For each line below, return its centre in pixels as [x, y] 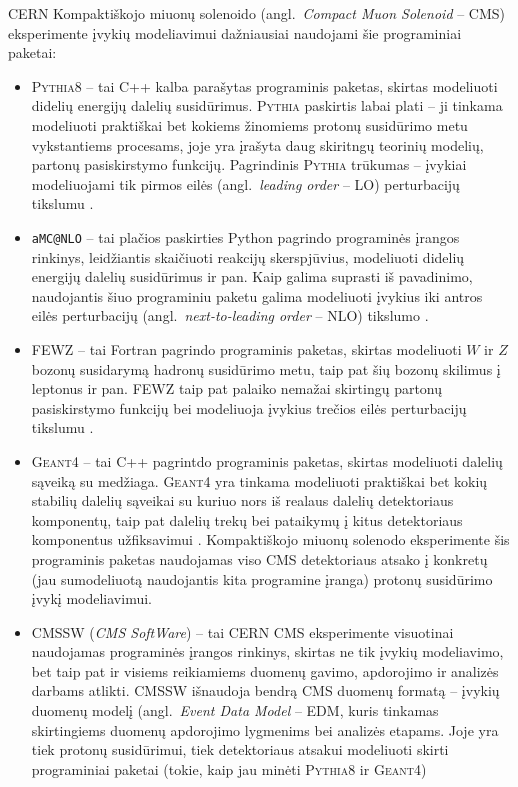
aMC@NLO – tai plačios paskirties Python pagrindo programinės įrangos [245, 236]
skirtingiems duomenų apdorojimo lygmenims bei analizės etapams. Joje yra [265, 729]
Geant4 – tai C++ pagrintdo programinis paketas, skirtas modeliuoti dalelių [267, 460]
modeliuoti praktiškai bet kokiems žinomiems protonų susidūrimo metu [249, 124]
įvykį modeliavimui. [91, 598]
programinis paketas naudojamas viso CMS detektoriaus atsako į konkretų [259, 558]
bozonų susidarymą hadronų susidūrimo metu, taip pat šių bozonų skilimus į [266, 368]
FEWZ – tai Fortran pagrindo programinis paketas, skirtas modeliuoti [246, 348]
